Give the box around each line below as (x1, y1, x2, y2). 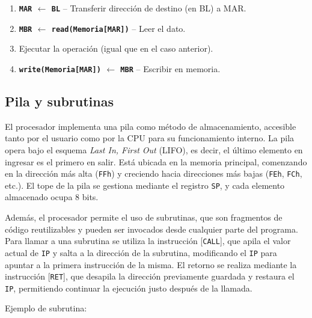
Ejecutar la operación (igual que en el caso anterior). (19, 42, 213, 55)
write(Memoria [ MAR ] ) (19, 65, 101, 74)
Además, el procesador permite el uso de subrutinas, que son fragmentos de (5, 211, 283, 224)
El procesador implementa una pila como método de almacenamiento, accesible (5, 120, 296, 132)
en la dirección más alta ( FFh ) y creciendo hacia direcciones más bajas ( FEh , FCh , (5, 167, 302, 180)
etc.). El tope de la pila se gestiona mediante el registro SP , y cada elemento (5, 179, 285, 191)
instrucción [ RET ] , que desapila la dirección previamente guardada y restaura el (5, 270, 295, 283)
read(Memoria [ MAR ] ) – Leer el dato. (51, 22, 186, 34)
